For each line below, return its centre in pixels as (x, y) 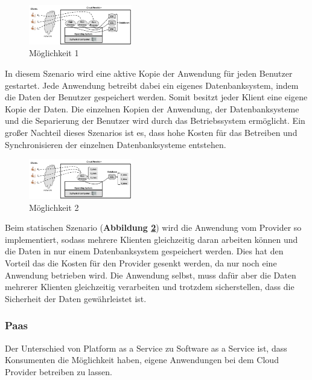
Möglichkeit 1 (54, 53)
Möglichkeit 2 (54, 207)
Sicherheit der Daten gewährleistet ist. (76, 298)
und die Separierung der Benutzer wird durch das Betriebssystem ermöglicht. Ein (155, 121)
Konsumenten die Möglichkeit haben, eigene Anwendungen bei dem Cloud (142, 360)
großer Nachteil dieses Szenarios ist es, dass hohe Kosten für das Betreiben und (151, 132)
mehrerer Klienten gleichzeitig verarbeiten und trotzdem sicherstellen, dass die (150, 287)
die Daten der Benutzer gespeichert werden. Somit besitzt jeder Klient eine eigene (156, 97)
